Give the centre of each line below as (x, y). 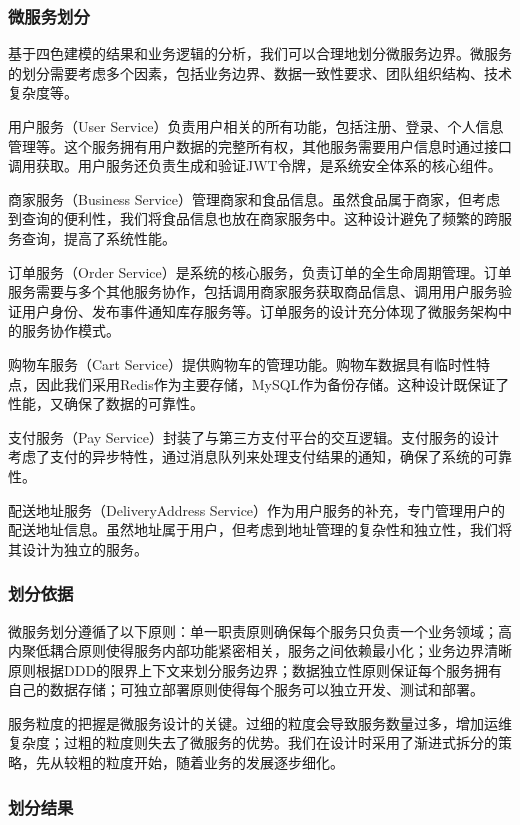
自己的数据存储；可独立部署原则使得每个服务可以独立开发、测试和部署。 (246, 689)
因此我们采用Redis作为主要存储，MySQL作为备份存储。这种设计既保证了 (272, 383)
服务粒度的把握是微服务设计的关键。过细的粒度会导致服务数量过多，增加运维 (260, 722)
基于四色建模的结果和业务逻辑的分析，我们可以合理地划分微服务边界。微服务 (260, 53)
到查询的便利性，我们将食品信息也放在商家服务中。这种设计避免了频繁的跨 (253, 218)
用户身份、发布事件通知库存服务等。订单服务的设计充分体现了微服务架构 (259, 310)
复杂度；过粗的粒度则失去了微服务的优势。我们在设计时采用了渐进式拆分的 (253, 742)
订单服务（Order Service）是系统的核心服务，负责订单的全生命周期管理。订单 (260, 271)
